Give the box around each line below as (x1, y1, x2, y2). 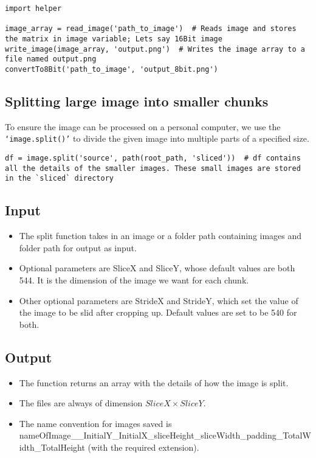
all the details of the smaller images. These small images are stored (5, 164, 301, 173)
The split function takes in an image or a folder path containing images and (19, 229, 302, 242)
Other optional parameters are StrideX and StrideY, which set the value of (19, 294, 298, 307)
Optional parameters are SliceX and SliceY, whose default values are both (19, 262, 295, 274)
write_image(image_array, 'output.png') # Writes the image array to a (5, 44, 305, 54)
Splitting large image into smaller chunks (5, 91, 269, 110)
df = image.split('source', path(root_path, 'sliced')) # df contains (5, 154, 301, 163)
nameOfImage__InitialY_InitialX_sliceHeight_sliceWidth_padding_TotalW (19, 429, 311, 442)
